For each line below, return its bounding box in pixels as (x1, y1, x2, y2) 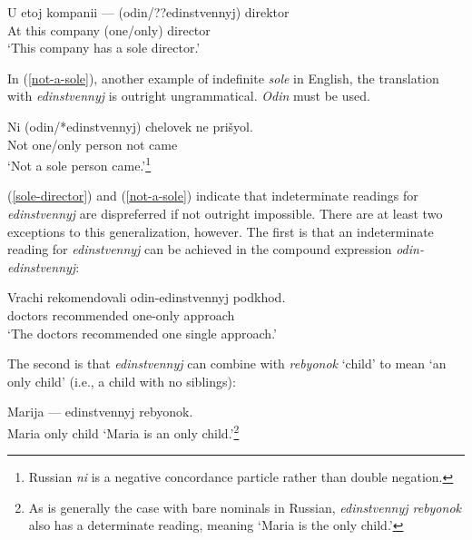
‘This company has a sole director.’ (7, 38, 201, 57)
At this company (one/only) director (7, 20, 211, 39)
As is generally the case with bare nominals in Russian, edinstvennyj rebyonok (28, 497, 461, 516)
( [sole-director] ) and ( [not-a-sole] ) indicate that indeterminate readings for (7, 186, 418, 205)
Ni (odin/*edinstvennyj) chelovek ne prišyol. (7, 116, 253, 135)
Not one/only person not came (7, 134, 178, 153)
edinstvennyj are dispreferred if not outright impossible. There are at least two (7, 204, 443, 222)
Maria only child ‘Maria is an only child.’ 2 (7, 420, 240, 442)
